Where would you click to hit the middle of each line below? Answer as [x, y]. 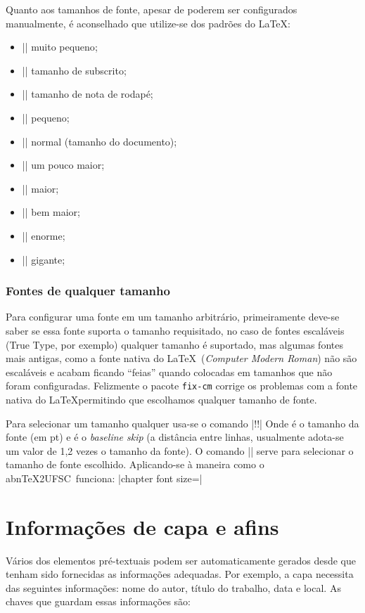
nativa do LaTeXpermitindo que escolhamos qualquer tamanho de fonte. [161, 399]
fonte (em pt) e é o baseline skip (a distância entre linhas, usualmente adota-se [175, 437]
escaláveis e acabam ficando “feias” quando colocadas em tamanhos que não [169, 372]
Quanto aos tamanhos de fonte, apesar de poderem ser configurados [152, 9]
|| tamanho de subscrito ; [74, 70]
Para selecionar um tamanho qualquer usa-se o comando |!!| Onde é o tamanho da [182, 423]
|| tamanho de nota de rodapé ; [88, 94]
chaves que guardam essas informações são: [98, 601]
